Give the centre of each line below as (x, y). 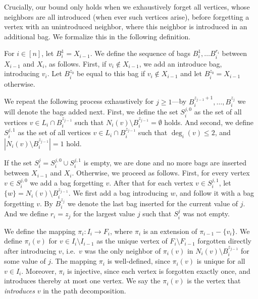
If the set (18, 162)
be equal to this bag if (111, 73)
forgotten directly (225, 241)
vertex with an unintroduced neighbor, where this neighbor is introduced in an (126, 26)
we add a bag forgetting (67, 182)
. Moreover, (39, 271)
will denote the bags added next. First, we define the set (91, 112)
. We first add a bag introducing (118, 193)
